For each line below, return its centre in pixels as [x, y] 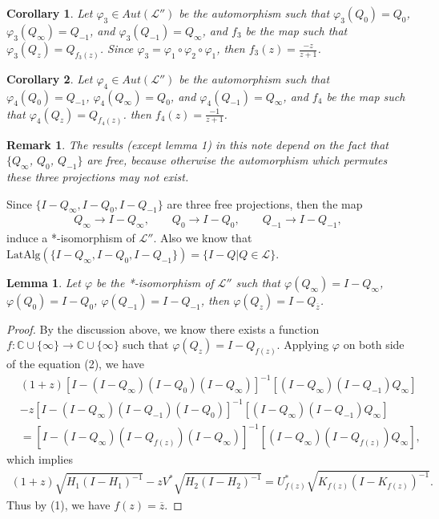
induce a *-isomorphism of [71, 238]
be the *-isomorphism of [155, 282]
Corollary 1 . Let [50, 13]
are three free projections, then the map [265, 203]
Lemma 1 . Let [44, 282]
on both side [374, 345]
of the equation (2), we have [75, 364]
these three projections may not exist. [98, 176]
